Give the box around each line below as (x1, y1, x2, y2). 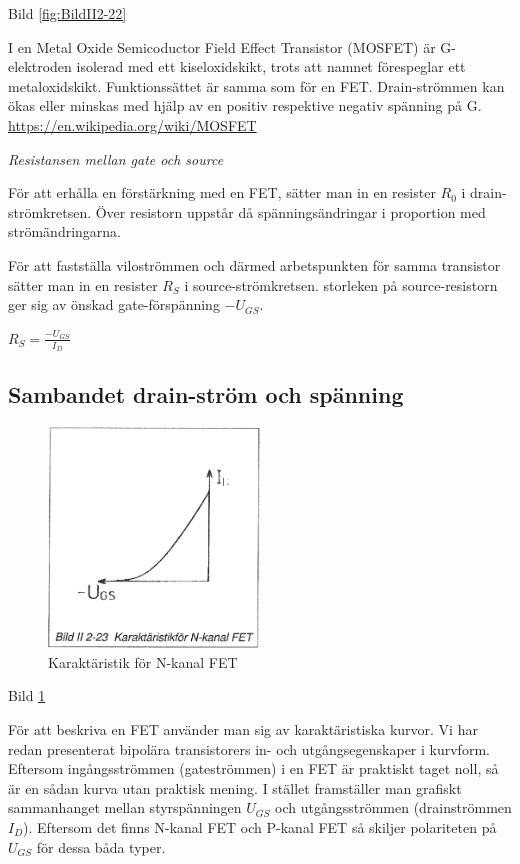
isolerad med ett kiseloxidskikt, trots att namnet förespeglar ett (76, 56, 466, 77)
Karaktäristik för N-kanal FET (48, 651, 238, 672)
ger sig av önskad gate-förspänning (8, 294, 220, 315)
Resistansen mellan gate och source (8, 148, 224, 169)
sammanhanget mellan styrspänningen (8, 797, 242, 818)
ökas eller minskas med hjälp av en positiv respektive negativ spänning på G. (8, 95, 482, 116)
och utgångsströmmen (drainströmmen (275, 797, 512, 818)
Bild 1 (8, 685, 46, 706)
